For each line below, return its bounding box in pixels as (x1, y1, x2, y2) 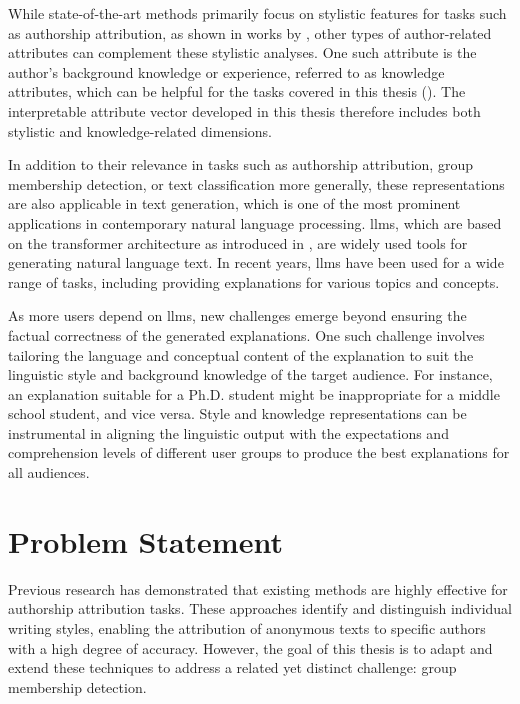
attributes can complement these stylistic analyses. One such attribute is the (8, 42, 477, 63)
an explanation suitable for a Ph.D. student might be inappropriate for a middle (8, 383, 500, 404)
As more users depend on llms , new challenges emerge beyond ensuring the (8, 305, 467, 326)
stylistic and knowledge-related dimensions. (8, 120, 273, 141)
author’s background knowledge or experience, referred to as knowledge (8, 61, 445, 82)
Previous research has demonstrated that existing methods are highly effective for (8, 578, 508, 599)
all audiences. (8, 462, 90, 483)
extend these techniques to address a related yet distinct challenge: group (8, 657, 457, 678)
